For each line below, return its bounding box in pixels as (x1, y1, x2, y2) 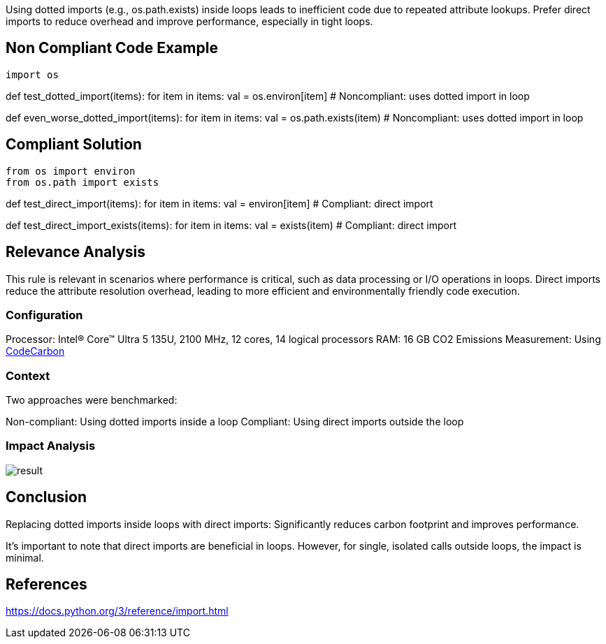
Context (6, 368, 50, 383)
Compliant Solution (6, 136, 142, 154)
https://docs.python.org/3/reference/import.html (6, 605, 229, 617)
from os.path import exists (6, 176, 159, 188)
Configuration (6, 307, 83, 322)
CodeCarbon (6, 345, 65, 358)
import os (6, 68, 59, 80)
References (6, 576, 87, 594)
